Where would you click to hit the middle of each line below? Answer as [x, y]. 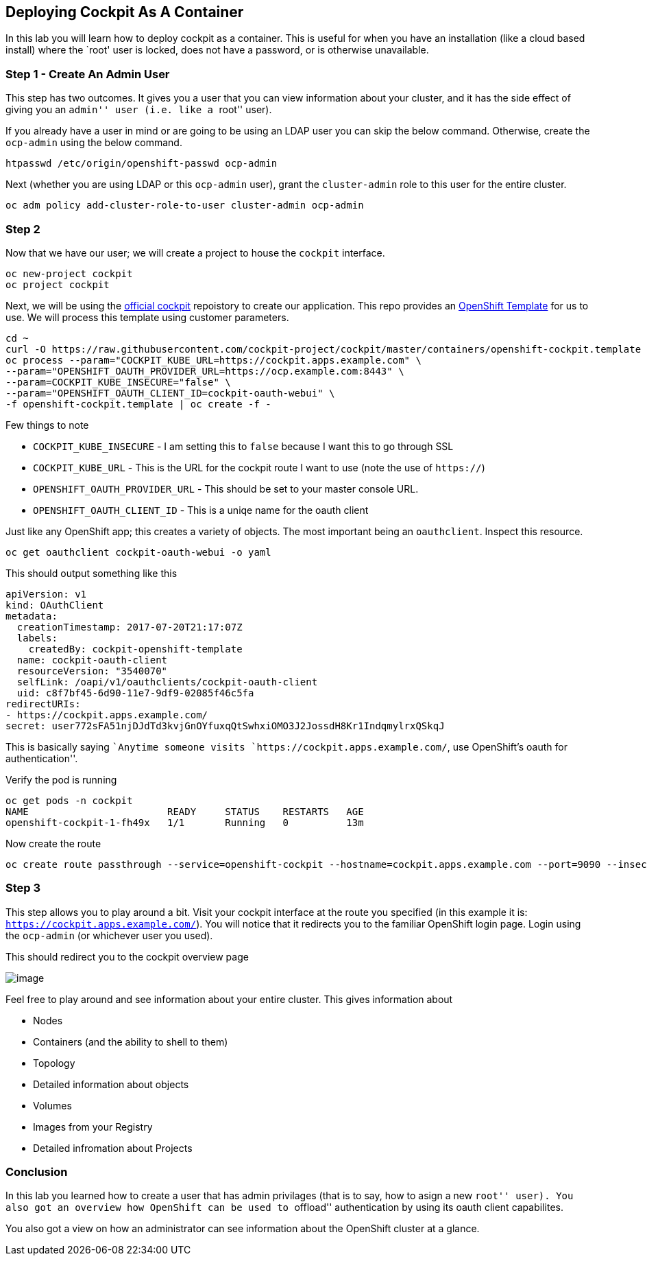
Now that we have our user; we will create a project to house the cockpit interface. [195, 252]
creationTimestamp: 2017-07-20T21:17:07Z [130, 627]
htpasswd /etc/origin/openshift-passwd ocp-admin [142, 164]
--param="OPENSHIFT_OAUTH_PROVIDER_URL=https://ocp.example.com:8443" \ [205, 371]
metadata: [32, 616]
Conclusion [37, 1172]
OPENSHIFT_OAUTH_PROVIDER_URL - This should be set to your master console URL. [226, 488]
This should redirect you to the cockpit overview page [127, 956]
